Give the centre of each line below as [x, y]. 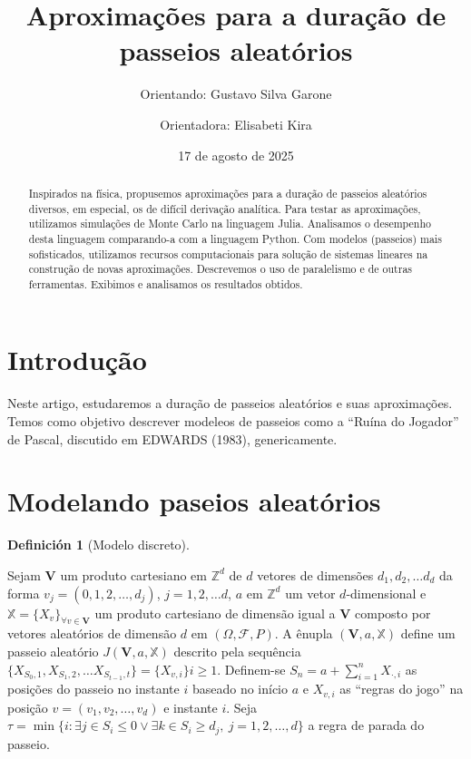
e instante [191, 707]
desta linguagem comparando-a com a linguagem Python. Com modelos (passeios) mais [235, 238]
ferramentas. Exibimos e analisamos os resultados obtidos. [166, 283]
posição [28, 707]
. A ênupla [304, 633]
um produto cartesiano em [133, 574]
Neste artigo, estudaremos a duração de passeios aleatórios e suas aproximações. [230, 403]
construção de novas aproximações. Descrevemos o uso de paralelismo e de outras [221, 269]
